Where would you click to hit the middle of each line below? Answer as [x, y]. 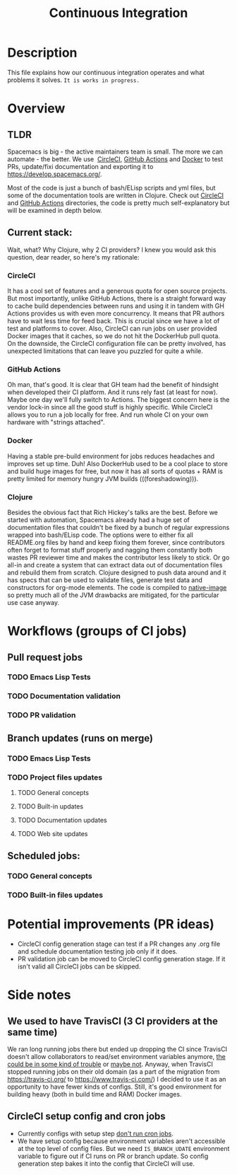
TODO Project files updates [55, 777]
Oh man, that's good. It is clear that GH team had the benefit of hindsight [113, 385]
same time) [32, 1032]
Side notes [39, 995]
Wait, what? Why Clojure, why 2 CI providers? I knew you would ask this [112, 250]
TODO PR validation [42, 715]
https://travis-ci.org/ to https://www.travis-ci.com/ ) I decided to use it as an [117, 1080]
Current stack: [40, 232]
